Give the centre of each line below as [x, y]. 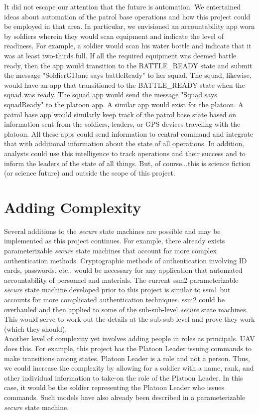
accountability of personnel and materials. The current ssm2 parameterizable [121, 280]
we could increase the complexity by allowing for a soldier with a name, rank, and [129, 368]
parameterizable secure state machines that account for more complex [110, 250]
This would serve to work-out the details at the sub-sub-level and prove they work [129, 319]
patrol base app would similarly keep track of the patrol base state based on [120, 114]
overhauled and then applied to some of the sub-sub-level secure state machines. [126, 309]
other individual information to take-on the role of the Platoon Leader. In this [124, 377]
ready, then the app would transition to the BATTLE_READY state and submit [128, 65]
